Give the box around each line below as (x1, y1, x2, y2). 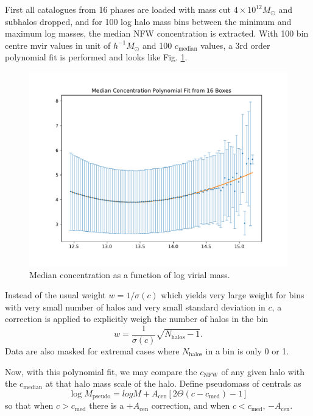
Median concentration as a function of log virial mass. (29, 268, 230, 281)
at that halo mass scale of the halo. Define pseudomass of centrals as (45, 377, 301, 390)
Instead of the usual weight (5, 289, 106, 301)
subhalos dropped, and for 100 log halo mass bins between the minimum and (5, 15, 292, 27)
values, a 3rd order (200, 38, 270, 51)
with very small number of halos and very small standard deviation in (5, 300, 266, 313)
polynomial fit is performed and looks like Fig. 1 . (5, 51, 188, 63)
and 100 (142, 38, 172, 51)
